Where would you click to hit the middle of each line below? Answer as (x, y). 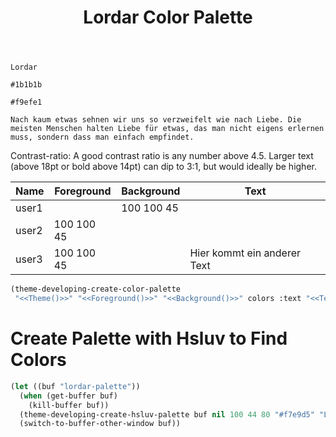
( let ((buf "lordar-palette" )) (75, 386)
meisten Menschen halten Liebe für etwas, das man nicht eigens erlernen (167, 129)
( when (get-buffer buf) (68, 396)
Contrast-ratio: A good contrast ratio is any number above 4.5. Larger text (162, 156)
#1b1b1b (26, 85)
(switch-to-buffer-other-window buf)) (100, 424)
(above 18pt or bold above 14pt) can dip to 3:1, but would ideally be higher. (163, 167)
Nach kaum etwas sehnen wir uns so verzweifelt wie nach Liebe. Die (156, 120)
